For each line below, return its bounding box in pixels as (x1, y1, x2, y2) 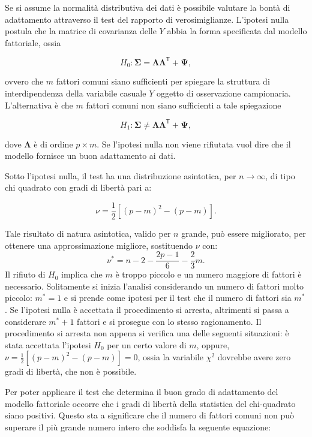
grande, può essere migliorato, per (181, 227, 306, 240)
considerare (5, 315, 46, 327)
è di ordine (34, 137, 73, 150)
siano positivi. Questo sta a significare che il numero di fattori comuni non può (5, 409, 294, 421)
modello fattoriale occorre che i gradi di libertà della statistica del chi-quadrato (5, 397, 296, 409)
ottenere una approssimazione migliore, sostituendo (5, 239, 193, 251)
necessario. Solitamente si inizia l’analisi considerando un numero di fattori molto (5, 279, 304, 292)
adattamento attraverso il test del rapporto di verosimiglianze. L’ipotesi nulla (5, 13, 289, 25)
